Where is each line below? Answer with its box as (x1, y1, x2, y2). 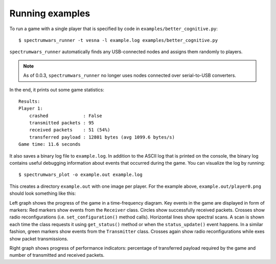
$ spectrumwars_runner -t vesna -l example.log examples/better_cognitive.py (18, 37, 218, 43)
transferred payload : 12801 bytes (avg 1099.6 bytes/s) (29, 134, 175, 140)
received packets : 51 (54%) (29, 127, 110, 133)
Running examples (9, 8, 90, 19)
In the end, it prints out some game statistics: (9, 86, 105, 93)
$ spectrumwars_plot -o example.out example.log (18, 172, 143, 178)
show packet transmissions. (9, 235, 68, 241)
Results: (18, 98, 40, 104)
